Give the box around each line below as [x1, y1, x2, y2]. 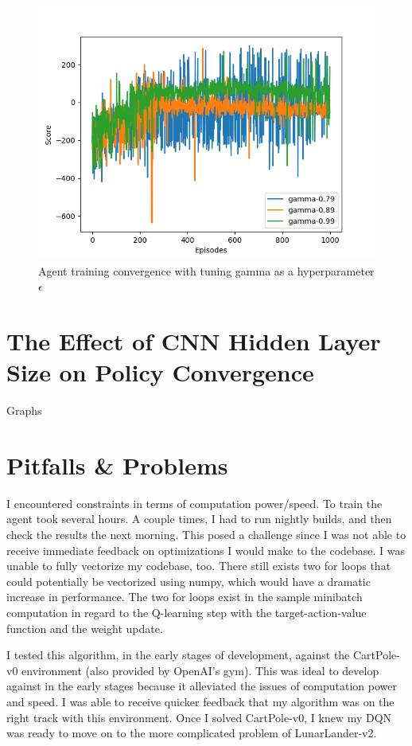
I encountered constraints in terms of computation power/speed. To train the [6, 494, 383, 511]
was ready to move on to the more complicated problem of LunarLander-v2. [6, 725, 377, 741]
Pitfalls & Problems [6, 448, 228, 481]
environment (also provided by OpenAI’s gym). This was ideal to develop [21, 662, 379, 678]
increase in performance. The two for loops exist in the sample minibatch [6, 588, 363, 605]
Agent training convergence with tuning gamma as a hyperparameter [38, 262, 375, 279]
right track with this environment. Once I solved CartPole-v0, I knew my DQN [6, 709, 392, 725]
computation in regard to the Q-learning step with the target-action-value [6, 603, 367, 620]
